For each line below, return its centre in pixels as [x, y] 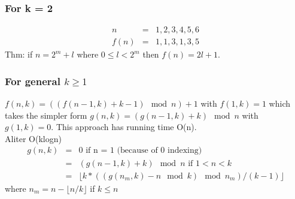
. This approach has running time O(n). [124, 127]
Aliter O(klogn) [33, 138]
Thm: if [19, 54]
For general [33, 81]
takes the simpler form [46, 115]
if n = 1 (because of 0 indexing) [144, 151]
